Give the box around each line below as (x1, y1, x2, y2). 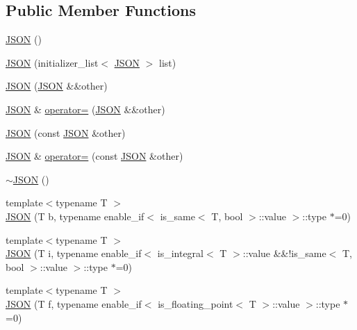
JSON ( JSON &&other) (6, 79, 108, 93)
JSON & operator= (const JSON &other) (6, 149, 183, 163)
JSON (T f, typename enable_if (6, 296, 142, 311)
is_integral (157, 246, 204, 261)
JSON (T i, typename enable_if (6, 246, 142, 261)
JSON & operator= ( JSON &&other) (6, 101, 165, 116)
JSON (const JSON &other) (6, 125, 126, 140)
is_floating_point (158, 296, 233, 311)
